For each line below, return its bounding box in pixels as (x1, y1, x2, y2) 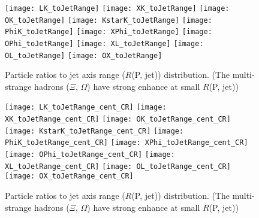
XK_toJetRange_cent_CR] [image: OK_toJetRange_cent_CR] (5, 115, 231, 124)
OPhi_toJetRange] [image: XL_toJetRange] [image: (5, 39, 204, 48)
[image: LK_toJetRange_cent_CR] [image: (5, 103, 167, 112)
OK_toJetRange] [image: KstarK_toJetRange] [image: (5, 16, 212, 25)
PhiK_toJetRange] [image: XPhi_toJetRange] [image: (5, 28, 212, 37)
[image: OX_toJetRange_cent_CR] (5, 172, 134, 181)
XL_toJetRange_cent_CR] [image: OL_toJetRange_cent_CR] (5, 162, 231, 171)
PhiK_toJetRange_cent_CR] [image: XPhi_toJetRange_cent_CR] (5, 138, 248, 147)
